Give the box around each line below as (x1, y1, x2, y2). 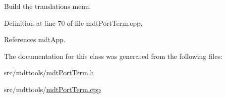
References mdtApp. (4, 34, 65, 45)
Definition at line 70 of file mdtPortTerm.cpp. (4, 17, 143, 28)
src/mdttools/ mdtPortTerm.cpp (4, 84, 101, 94)
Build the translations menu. (4, 1, 91, 11)
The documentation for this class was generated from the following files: (4, 50, 223, 61)
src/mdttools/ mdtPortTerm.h (4, 67, 94, 78)
